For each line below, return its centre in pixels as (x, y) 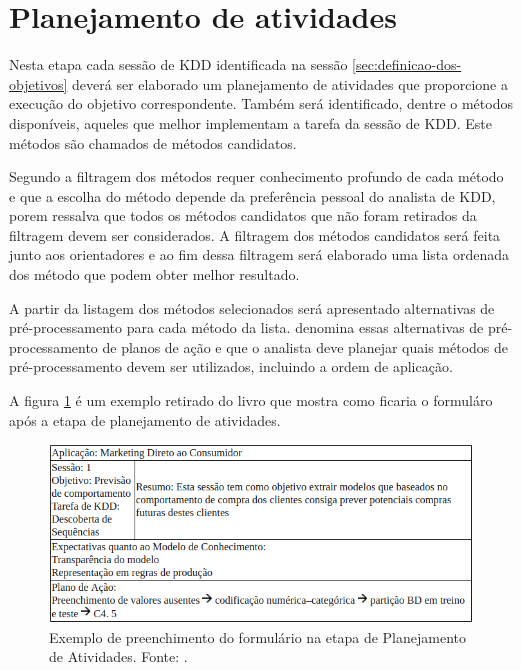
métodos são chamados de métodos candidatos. (153, 142)
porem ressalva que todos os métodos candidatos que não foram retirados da (243, 215)
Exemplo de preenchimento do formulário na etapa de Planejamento (258, 636)
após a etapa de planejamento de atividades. (145, 419)
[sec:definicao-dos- (407, 64)
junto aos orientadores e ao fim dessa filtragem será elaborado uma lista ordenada (259, 254)
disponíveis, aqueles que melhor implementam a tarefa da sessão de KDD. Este (250, 122)
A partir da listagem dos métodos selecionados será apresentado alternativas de (252, 307)
